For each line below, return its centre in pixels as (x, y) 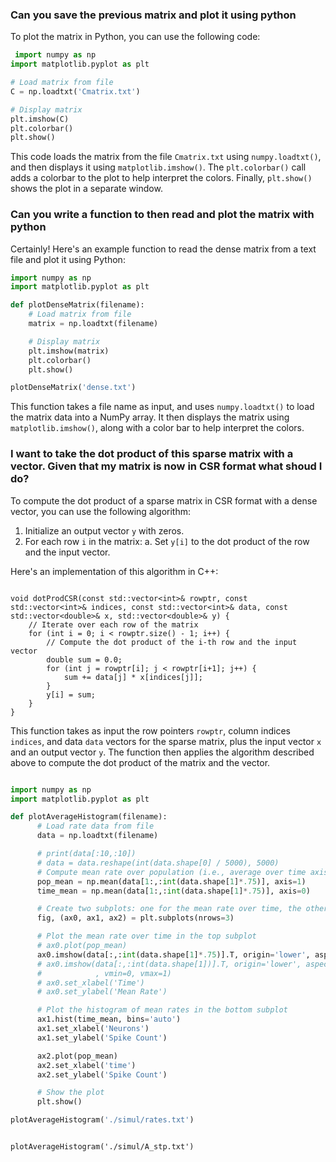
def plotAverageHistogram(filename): (89, 817)
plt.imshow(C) (40, 119)
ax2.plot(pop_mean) (77, 1056)
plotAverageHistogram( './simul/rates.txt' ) (102, 1120)
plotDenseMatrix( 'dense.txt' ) (73, 388)
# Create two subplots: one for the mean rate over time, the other (182, 909)
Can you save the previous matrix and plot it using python (153, 15)
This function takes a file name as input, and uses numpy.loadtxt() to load (162, 407)
